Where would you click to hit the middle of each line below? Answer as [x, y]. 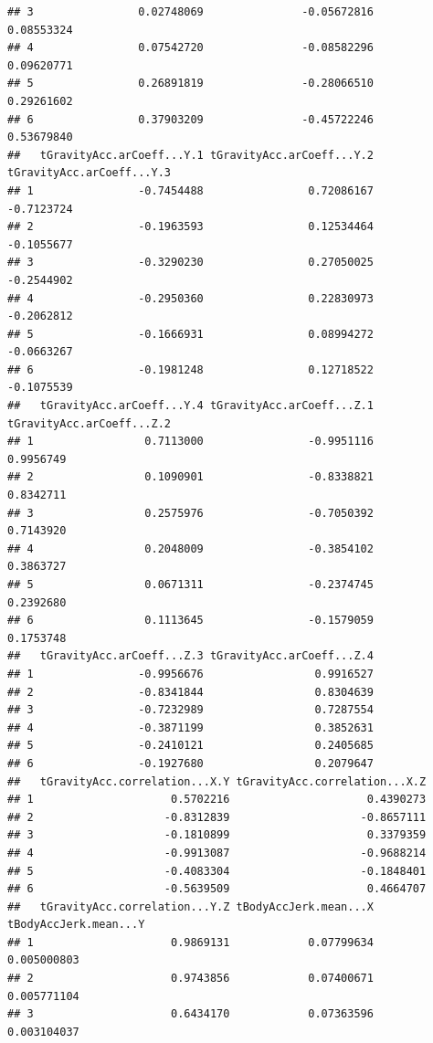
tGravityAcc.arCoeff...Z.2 [89, 423]
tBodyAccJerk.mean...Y [76, 925]
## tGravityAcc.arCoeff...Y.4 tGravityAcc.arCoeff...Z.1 [190, 406]
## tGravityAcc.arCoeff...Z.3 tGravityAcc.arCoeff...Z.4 [190, 656]
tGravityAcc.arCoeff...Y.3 [89, 173]
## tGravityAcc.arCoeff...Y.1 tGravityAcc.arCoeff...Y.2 [190, 155]
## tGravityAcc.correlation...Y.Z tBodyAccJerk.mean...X [190, 906]
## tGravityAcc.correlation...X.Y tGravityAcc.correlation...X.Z [217, 781]
